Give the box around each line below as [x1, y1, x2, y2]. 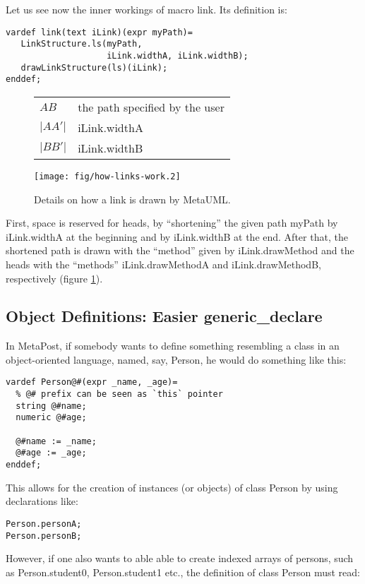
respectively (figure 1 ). [6, 270, 103, 285]
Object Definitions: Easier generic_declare [6, 305, 323, 327]
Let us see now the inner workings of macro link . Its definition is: [6, 2, 287, 16]
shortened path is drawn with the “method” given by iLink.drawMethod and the [6, 243, 354, 258]
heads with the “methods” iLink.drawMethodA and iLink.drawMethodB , [6, 256, 321, 271]
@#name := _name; [16, 436, 97, 446]
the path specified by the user [78, 98, 225, 115]
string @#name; [16, 400, 87, 411]
